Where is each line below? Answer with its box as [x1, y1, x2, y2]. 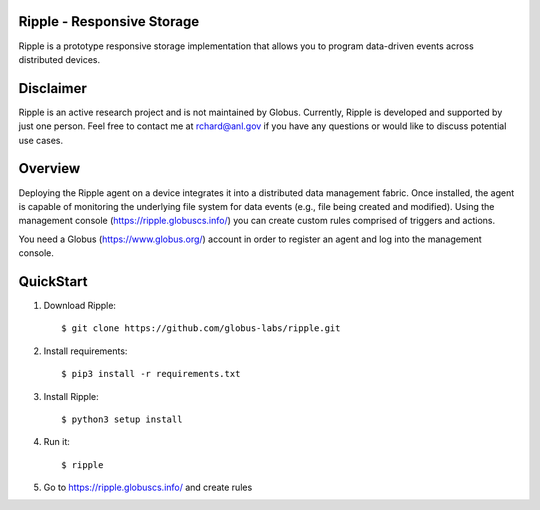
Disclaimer [18, 80, 87, 97]
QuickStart [18, 273, 89, 290]
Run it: [43, 436, 70, 448]
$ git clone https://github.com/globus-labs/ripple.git [61, 323, 341, 334]
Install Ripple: [43, 390, 99, 402]
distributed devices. [18, 53, 100, 65]
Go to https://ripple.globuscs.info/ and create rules [43, 481, 253, 494]
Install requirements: [43, 345, 128, 357]
